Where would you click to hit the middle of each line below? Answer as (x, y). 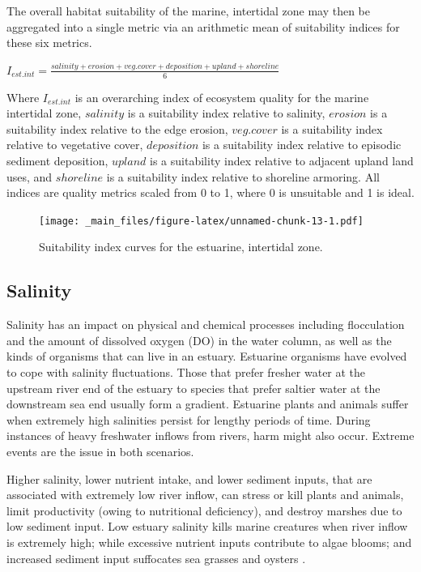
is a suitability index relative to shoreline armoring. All (243, 176)
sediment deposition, (57, 160)
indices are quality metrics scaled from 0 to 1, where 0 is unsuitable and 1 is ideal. (210, 192)
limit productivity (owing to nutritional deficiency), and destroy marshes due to (204, 510)
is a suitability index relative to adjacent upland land (282, 160)
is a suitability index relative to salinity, (226, 113)
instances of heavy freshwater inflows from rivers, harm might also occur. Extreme (210, 435)
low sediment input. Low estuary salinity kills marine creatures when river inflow (207, 526)
